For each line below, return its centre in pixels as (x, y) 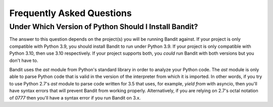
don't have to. (24, 60)
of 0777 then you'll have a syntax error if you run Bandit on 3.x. (75, 97)
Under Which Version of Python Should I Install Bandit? (104, 27)
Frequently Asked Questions (71, 13)
